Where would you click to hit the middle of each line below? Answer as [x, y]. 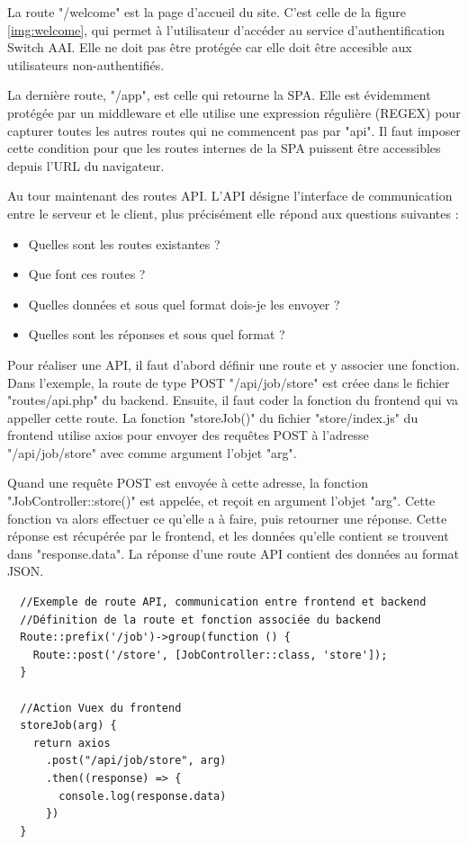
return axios [72, 743]
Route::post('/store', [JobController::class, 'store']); [210, 655]
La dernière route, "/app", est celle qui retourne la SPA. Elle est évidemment [219, 95]
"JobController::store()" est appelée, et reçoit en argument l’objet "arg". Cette [221, 501]
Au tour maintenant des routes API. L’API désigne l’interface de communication [230, 196]
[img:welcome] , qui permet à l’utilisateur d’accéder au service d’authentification [226, 29]
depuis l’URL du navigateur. [86, 165]
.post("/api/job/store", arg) [136, 761]
